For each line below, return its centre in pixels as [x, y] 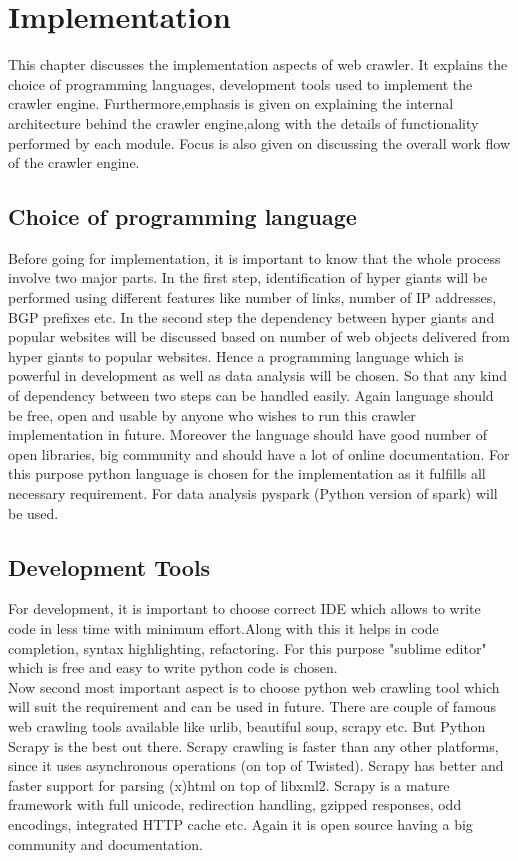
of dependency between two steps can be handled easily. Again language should [251, 395]
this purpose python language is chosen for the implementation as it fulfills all [247, 473]
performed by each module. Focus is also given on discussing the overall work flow [259, 142]
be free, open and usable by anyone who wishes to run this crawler [212, 414]
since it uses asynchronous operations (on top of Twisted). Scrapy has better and [256, 765]
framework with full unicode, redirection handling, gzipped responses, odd [235, 804]
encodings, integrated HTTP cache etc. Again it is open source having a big [240, 823]
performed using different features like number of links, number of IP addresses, [252, 297]
